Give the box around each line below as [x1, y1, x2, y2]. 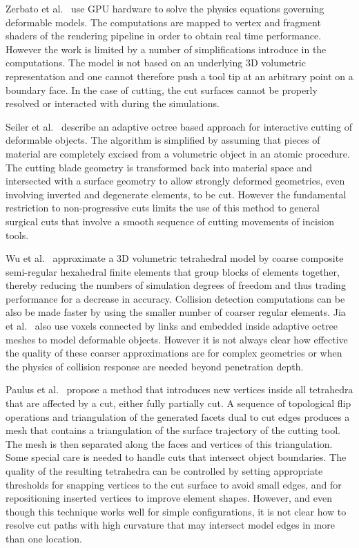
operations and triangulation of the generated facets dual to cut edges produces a [6, 409, 350, 424]
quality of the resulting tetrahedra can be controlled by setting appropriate [6, 464, 323, 478]
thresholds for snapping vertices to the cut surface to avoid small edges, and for [6, 477, 342, 491]
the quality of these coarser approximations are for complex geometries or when [6, 346, 342, 360]
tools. [6, 227, 29, 242]
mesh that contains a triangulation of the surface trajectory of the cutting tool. [6, 423, 340, 437]
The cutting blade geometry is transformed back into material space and [6, 160, 313, 174]
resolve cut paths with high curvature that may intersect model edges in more [6, 518, 335, 532]
